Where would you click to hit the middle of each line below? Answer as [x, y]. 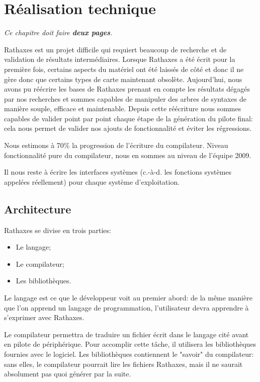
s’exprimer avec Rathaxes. [44, 317]
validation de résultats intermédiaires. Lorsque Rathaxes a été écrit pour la [120, 59]
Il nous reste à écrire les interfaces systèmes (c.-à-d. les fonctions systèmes [118, 172]
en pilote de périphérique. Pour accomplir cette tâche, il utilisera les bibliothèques [130, 344]
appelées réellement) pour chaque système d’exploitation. [92, 181]
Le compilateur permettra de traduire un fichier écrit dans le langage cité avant [126, 334]
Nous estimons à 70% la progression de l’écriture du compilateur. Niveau [116, 145]
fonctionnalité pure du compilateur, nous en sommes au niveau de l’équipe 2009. [128, 155]
